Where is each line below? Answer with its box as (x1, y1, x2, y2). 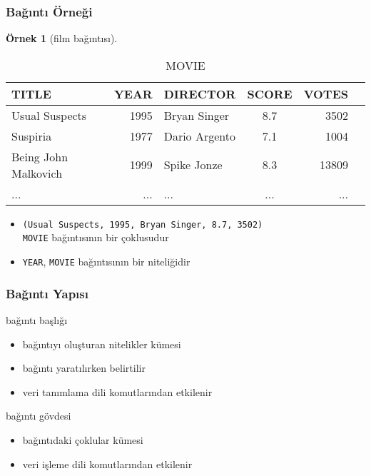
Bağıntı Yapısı (6, 284, 88, 302)
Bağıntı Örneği (6, 2, 93, 20)
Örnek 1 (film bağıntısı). (6, 31, 118, 46)
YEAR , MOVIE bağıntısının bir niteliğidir (22, 254, 190, 269)
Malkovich (11, 164, 63, 181)
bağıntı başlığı (6, 313, 68, 327)
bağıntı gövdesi (6, 408, 71, 423)
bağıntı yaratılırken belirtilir (22, 360, 146, 375)
